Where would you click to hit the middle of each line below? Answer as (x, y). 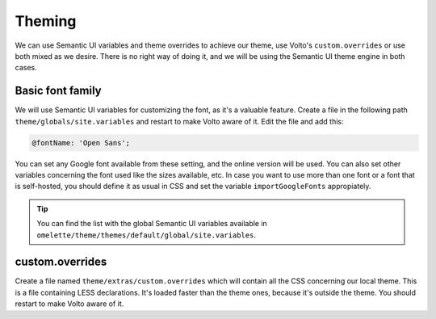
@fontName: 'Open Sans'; (81, 143)
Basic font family (58, 91)
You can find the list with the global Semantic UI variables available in (152, 224)
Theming (46, 21)
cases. (26, 68)
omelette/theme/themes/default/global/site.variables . (146, 235)
